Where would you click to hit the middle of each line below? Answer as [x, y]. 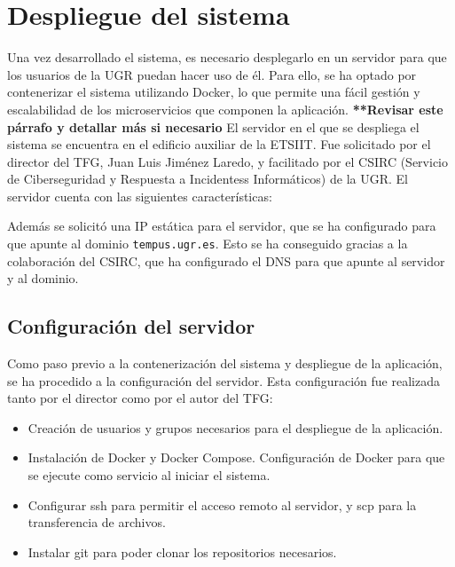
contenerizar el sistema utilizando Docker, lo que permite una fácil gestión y [214, 92]
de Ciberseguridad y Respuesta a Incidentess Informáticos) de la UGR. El [208, 179]
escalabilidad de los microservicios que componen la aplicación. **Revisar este [225, 109]
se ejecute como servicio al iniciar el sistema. [149, 475]
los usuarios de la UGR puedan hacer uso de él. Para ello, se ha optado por [212, 74]
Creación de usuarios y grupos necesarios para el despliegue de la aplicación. [235, 427]
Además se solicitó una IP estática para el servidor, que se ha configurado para [222, 226]
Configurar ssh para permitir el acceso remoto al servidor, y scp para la [222, 504]
